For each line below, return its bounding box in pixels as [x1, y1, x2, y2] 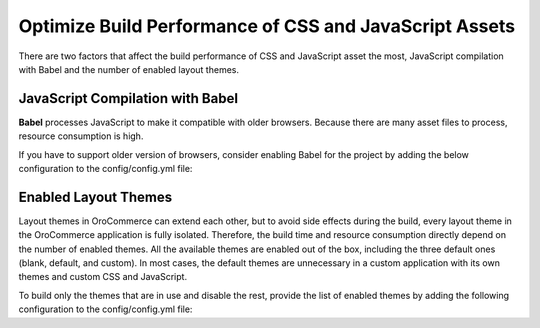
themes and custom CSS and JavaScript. [18, 271, 188, 283]
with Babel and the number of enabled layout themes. [18, 63, 240, 75]
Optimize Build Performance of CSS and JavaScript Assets [18, 15, 515, 37]
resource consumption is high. [18, 130, 144, 142]
